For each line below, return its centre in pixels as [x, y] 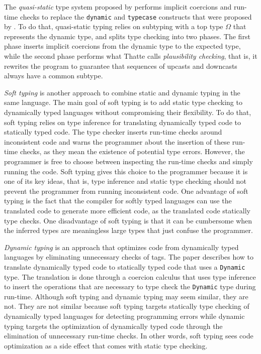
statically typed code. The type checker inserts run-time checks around [113, 132]
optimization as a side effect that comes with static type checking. [106, 345]
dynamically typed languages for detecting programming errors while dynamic [124, 316]
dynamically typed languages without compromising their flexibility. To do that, [128, 112]
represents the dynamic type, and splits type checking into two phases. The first [127, 36]
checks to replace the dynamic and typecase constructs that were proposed [136, 16]
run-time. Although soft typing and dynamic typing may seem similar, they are [126, 296]
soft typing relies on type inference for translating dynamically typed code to [122, 122]
